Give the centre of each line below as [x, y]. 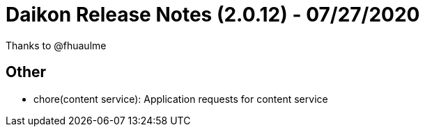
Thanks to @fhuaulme [56, 45]
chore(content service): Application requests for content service [181, 99]
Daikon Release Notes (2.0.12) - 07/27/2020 [213, 15]
